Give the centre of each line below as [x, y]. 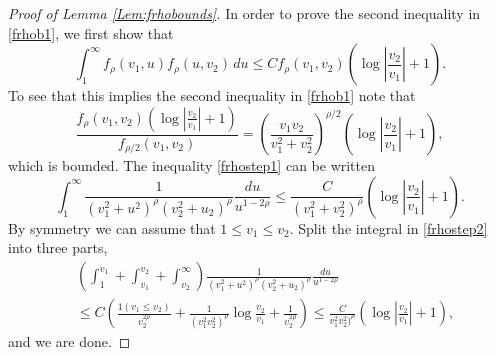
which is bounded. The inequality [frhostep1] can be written [192, 165]
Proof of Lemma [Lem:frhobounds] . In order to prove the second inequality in [244, 13]
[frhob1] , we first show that [91, 32]
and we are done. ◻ [69, 341]
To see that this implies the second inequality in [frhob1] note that [212, 95]
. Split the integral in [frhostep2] [388, 227]
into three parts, [58, 247]
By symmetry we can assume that [112, 227]
